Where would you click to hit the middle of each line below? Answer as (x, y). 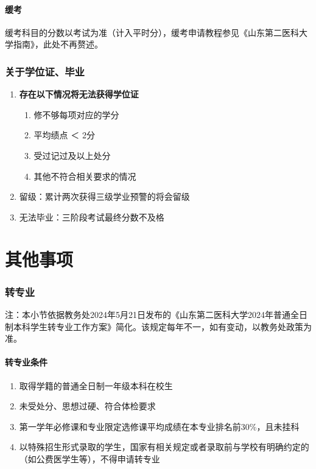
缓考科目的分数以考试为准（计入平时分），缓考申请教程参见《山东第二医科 (152, 32)
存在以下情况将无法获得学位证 (79, 94)
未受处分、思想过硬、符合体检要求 (87, 406)
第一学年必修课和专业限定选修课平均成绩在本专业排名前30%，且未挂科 (159, 426)
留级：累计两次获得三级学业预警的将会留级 (104, 196)
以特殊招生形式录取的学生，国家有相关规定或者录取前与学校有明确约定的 (164, 447)
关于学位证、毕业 (45, 71)
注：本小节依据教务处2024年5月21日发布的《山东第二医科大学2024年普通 (148, 314)
